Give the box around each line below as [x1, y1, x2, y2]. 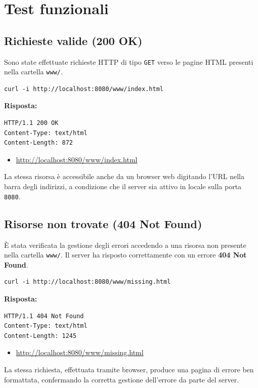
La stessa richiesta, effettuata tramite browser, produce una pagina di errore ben [4, 364, 254, 374]
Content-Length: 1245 [4, 332, 77, 339]
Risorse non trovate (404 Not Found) [4, 215, 202, 231]
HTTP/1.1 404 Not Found [4, 312, 84, 320]
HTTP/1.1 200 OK [4, 119, 59, 127]
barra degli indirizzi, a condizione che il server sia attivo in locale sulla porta [4, 181, 242, 192]
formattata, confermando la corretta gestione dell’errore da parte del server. [4, 374, 239, 384]
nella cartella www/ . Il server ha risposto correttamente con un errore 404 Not [4, 249, 247, 260]
